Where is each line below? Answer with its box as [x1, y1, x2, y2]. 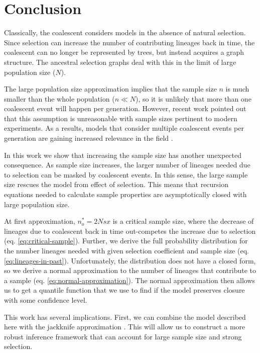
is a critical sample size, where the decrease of [112, 216, 254, 226]
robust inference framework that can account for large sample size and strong [4, 331, 242, 341]
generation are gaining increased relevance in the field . [4, 133, 173, 143]
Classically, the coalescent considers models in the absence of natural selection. [4, 27, 246, 38]
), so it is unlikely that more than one [136, 93, 251, 104]
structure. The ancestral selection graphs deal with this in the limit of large [4, 56, 236, 67]
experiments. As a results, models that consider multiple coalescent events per [4, 123, 244, 133]
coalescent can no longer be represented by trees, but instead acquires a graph [4, 47, 244, 57]
